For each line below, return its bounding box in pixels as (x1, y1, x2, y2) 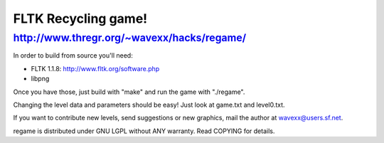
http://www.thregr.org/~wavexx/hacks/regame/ (13, 31, 247, 44)
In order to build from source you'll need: (13, 51, 133, 60)
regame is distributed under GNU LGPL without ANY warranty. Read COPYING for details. (13, 127, 275, 135)
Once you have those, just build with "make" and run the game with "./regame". (13, 88, 245, 96)
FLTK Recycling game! (13, 11, 148, 26)
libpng (31, 75, 50, 83)
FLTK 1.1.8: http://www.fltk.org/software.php (31, 64, 160, 73)
